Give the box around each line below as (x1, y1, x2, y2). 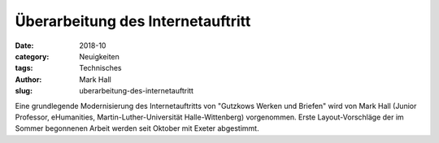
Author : (15, 74, 42, 84)
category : (15, 51, 50, 61)
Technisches (79, 63, 122, 73)
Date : (15, 41, 34, 50)
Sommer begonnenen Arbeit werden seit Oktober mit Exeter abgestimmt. (15, 123, 259, 133)
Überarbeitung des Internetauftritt (15, 12, 251, 30)
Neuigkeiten (79, 51, 120, 61)
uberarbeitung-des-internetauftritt (79, 86, 194, 96)
